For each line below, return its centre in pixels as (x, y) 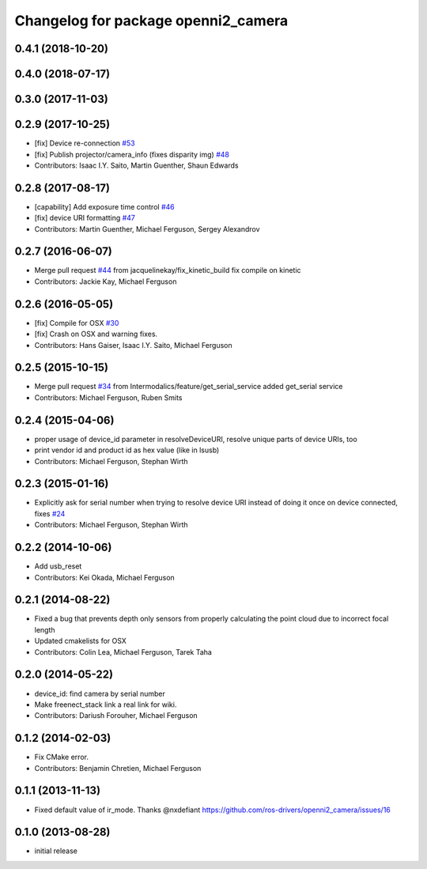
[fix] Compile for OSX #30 (77, 323)
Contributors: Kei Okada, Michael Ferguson (105, 577)
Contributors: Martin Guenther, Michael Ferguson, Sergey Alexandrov (147, 229)
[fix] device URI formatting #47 (85, 218)
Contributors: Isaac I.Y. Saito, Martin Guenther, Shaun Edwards (136, 165)
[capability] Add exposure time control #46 (104, 206)
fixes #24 (50, 513)
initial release (56, 851)
